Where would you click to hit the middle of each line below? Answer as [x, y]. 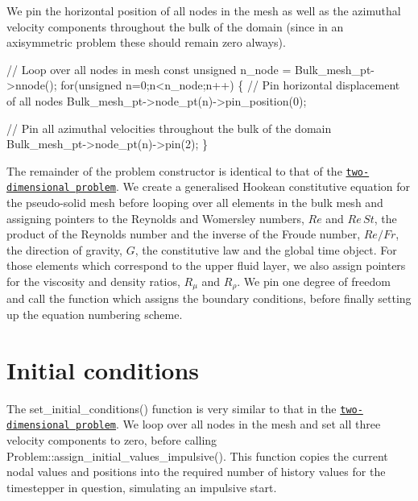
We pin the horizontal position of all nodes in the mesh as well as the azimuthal [204, 10]
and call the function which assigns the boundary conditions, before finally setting [209, 298]
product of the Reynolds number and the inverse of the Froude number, [184, 234]
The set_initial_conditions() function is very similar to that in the [172, 408]
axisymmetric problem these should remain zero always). [146, 42]
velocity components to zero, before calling [112, 440]
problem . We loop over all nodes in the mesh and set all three [228, 424]
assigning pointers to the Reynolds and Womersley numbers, [155, 218]
